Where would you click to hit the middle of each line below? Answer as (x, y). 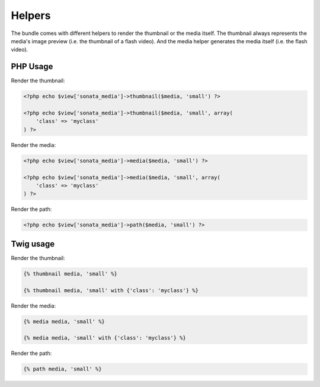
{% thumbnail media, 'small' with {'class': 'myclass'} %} (111, 290)
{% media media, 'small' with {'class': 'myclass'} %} (105, 338)
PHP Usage (32, 67)
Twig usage (33, 244)
